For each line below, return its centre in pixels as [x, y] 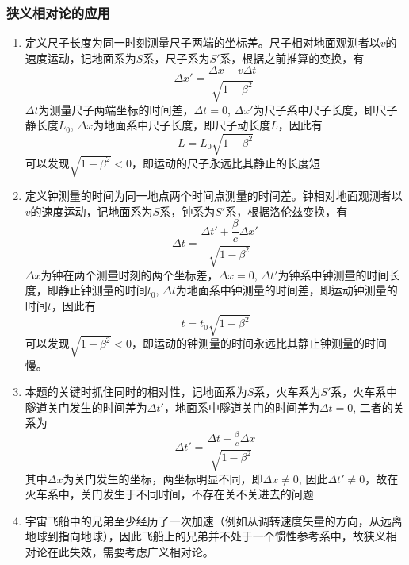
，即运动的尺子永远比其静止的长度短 [226, 162]
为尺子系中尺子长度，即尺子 [325, 109]
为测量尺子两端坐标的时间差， [116, 109]
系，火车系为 [287, 392]
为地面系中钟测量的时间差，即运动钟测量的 [287, 290]
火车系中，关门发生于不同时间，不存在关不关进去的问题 [169, 494]
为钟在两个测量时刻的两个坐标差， [130, 274]
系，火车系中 [364, 392]
